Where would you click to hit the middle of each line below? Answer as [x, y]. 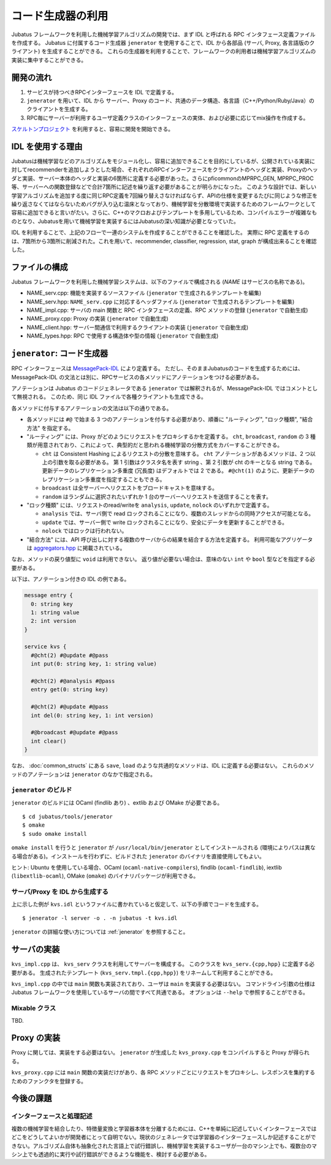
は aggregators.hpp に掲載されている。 [76, 548]
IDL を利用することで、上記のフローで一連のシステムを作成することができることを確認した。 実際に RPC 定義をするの [160, 232]
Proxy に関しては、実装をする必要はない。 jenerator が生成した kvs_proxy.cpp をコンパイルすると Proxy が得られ [160, 1053]
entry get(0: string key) [70, 690]
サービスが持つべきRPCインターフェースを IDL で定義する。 [102, 92]
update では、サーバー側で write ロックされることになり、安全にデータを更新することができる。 [165, 522]
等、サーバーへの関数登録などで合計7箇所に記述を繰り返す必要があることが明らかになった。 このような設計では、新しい [164, 187]
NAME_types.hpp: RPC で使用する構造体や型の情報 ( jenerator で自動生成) [123, 336]
